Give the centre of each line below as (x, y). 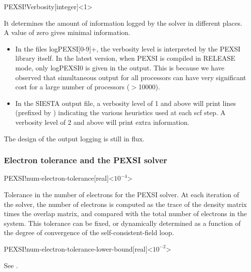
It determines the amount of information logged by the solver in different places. (123, 23)
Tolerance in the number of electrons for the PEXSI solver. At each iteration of (122, 194)
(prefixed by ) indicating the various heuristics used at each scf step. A (120, 112)
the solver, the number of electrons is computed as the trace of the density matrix (125, 204)
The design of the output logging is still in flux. (74, 138)
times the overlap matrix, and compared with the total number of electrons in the (125, 213)
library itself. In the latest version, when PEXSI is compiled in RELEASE (125, 58)
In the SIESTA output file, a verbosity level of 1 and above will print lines (125, 103)
